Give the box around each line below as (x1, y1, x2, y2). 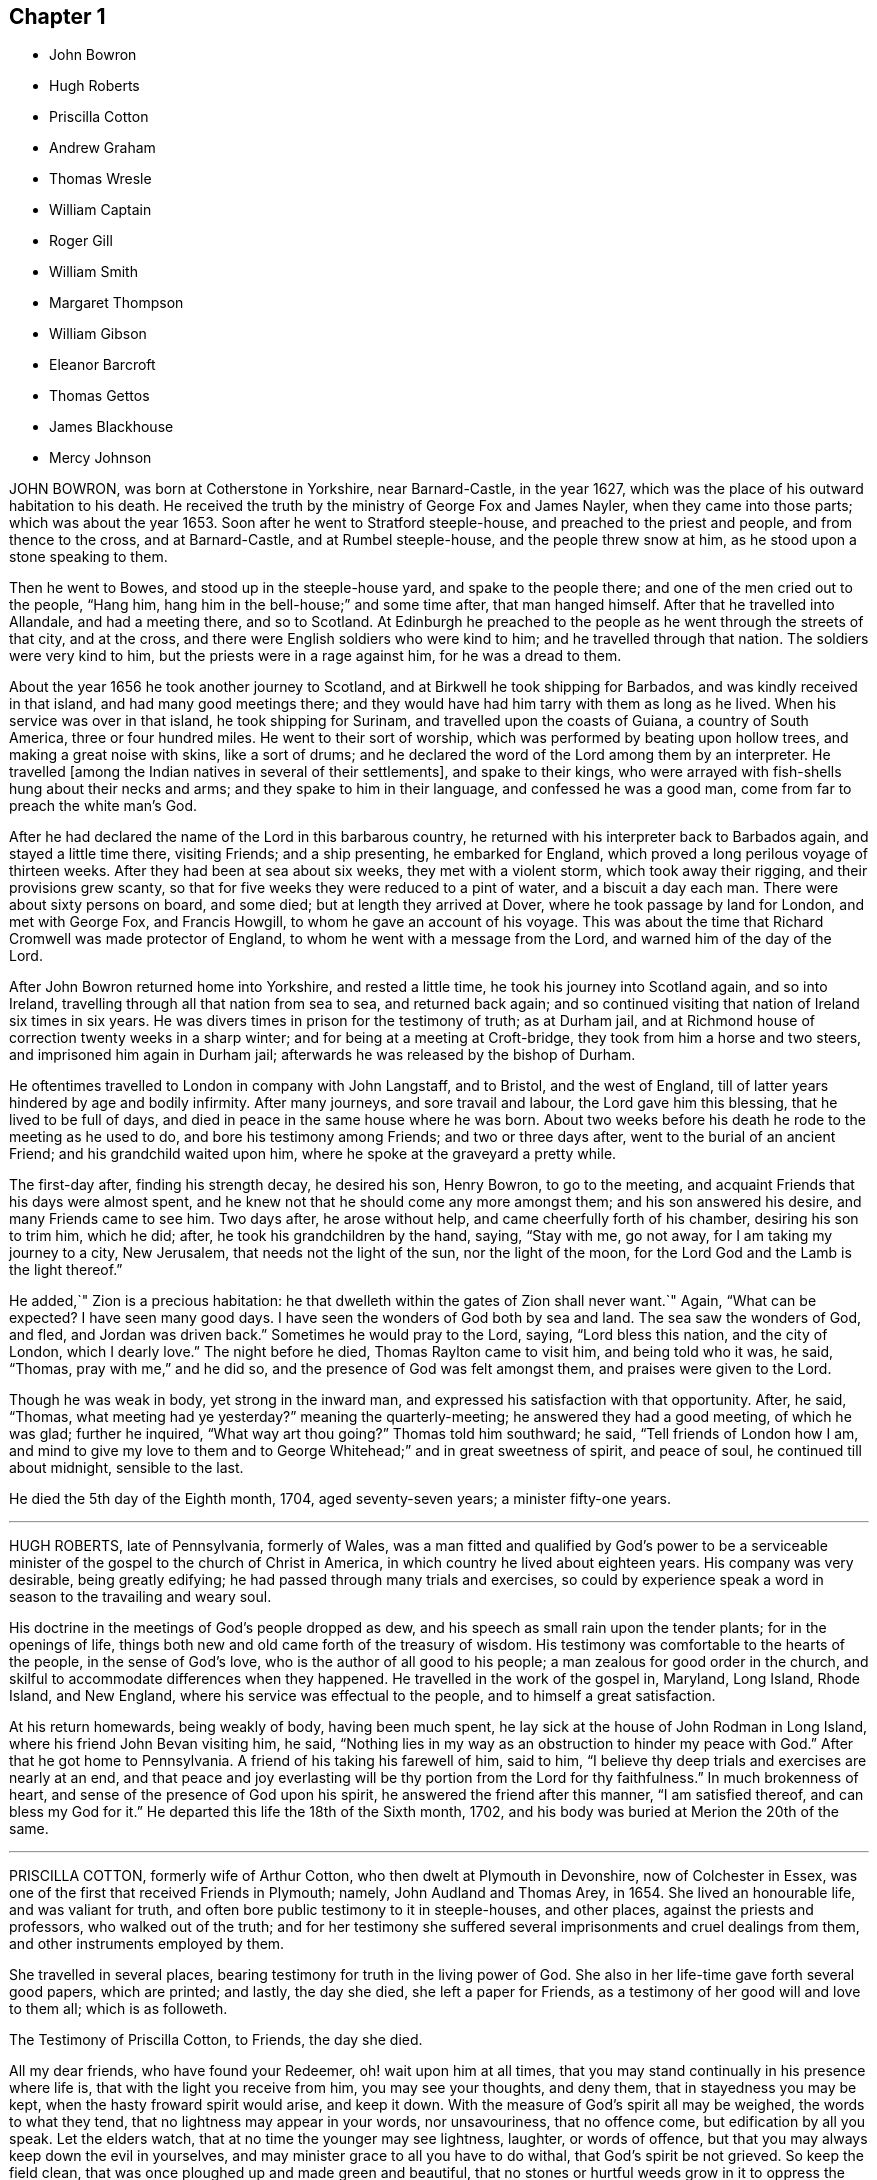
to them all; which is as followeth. (9, 2000, 228, 2018)
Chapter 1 (9, 4, 106, 29)
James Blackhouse (49, 418, 174, 436)
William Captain (49, 201, 152, 219)
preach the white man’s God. (9, 797, 198, 815)
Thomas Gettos (49, 387, 150, 405)
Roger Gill (49, 232, 113, 250)
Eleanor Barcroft (49, 356, 156, 374)
